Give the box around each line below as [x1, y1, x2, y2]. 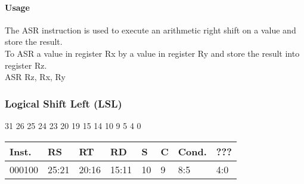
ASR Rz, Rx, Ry [5, 70, 66, 83]
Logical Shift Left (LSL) [5, 96, 122, 111]
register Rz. [5, 59, 47, 71]
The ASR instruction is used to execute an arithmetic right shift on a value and [5, 23, 296, 36]
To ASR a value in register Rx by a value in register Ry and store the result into [5, 47, 300, 59]
